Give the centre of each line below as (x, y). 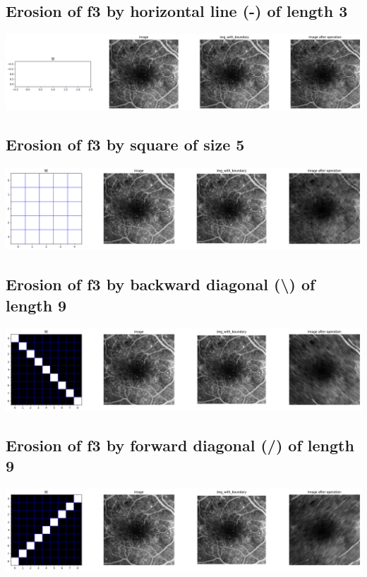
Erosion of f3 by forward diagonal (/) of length (180, 445)
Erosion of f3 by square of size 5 (125, 144)
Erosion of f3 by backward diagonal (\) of (161, 284)
